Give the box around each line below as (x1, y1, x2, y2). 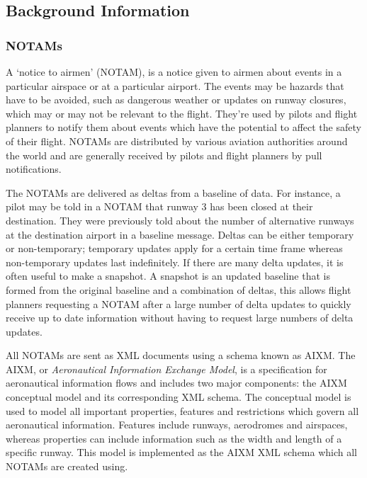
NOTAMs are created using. (6, 459, 128, 474)
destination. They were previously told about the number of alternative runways (6, 212, 354, 227)
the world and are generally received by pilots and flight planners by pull (6, 147, 322, 162)
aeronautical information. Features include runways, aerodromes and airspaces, (6, 417, 348, 432)
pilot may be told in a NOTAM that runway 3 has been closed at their (6, 199, 313, 214)
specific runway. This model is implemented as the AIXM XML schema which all (6, 445, 358, 460)
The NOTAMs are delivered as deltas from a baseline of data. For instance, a (6, 185, 341, 200)
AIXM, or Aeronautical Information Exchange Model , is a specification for (6, 361, 327, 376)
